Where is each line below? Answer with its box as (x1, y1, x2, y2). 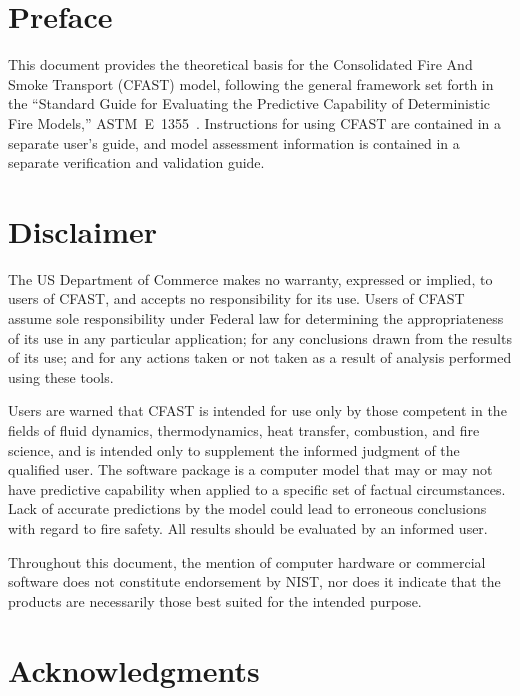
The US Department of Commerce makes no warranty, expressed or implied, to (8, 268, 493, 289)
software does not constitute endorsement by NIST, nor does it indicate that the (8, 571, 501, 592)
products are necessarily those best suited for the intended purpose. (8, 590, 422, 611)
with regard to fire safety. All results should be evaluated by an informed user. (8, 517, 488, 538)
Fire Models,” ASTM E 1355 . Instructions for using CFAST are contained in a (8, 112, 502, 133)
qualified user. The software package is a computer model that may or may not (8, 459, 493, 480)
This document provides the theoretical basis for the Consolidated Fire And (8, 54, 473, 75)
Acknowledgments (8, 649, 260, 690)
